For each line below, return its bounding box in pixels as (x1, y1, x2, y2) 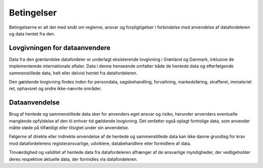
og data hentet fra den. (9, 31, 56, 36)
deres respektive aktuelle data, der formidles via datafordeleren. (9, 156, 138, 162)
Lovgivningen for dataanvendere (9, 44, 111, 52)
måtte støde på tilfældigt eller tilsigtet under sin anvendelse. (9, 125, 129, 131)
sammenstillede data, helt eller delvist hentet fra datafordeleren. (9, 70, 138, 76)
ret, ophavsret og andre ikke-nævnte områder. (9, 85, 102, 92)
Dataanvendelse (9, 99, 60, 107)
